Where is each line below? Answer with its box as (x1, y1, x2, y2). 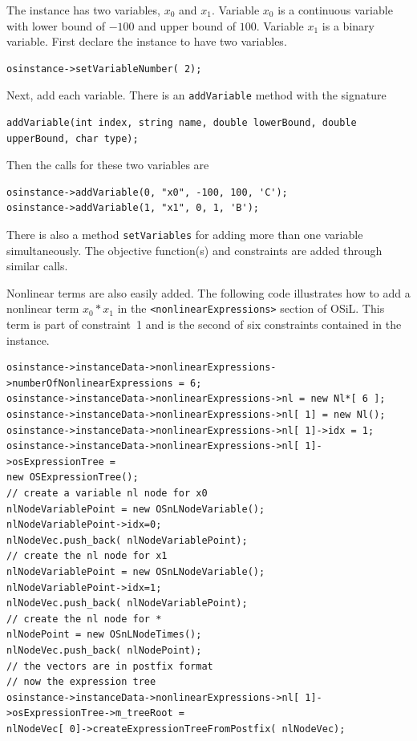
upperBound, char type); (6, 132, 139, 144)
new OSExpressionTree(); (6, 472, 139, 484)
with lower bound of (6, 17, 105, 34)
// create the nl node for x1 (6, 550, 168, 562)
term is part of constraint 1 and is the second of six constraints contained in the (6, 316, 402, 333)
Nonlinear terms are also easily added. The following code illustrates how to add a (6, 284, 411, 301)
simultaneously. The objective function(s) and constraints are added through (6, 241, 383, 258)
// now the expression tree (6, 676, 156, 688)
